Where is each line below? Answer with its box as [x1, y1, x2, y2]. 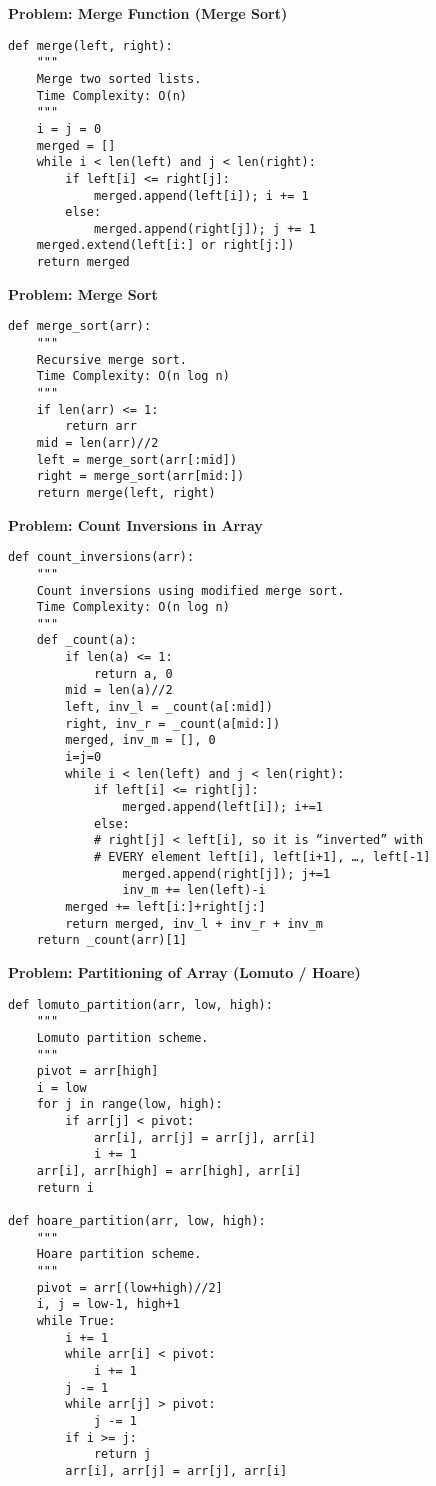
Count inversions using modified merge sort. [36, 583, 345, 598]
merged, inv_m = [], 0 [65, 733, 216, 748]
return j [93, 1447, 152, 1462]
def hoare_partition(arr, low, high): [8, 1214, 266, 1229]
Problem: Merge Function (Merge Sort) [8, 3, 288, 23]
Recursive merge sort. [36, 352, 187, 367]
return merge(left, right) [36, 485, 216, 500]
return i [36, 1180, 94, 1195]
